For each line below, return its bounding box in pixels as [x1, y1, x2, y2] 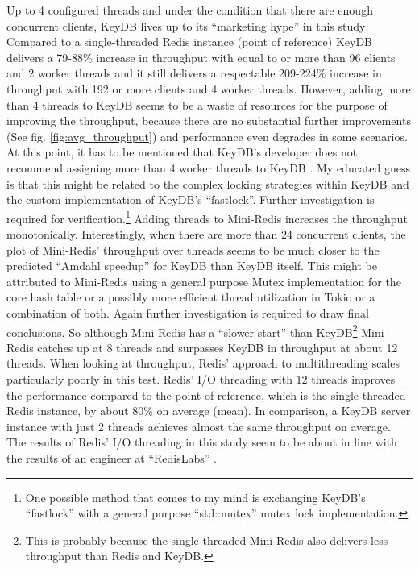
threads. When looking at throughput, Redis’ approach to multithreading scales [6, 355, 400, 372]
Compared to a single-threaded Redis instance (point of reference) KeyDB [6, 33, 373, 50]
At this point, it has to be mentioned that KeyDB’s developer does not [6, 143, 358, 160]
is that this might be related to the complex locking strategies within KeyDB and [6, 175, 409, 192]
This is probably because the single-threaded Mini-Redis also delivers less [25, 531, 388, 548]
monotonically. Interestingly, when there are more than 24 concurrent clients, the [6, 225, 406, 242]
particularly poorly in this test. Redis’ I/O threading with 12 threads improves [6, 370, 396, 387]
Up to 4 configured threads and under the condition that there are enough [6, 2, 373, 18]
